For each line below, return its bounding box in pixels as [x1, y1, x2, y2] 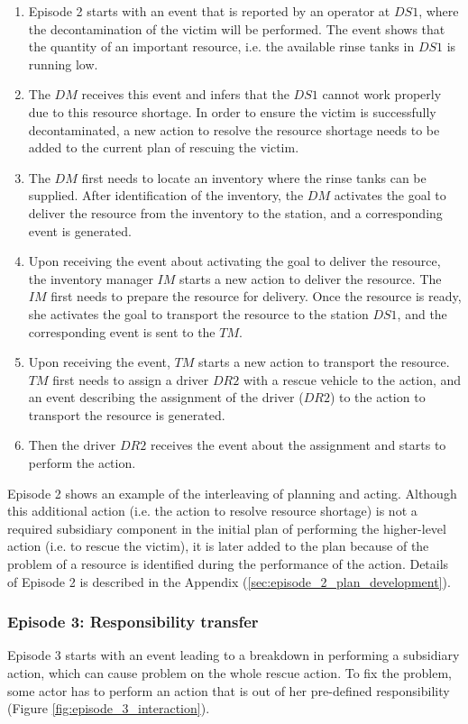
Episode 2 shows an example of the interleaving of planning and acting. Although [7, 483, 457, 502]
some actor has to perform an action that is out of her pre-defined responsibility [7, 681, 450, 700]
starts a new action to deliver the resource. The [179, 269, 442, 288]
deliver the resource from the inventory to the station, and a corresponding [28, 203, 443, 222]
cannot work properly [322, 85, 442, 104]
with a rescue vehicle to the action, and [243, 370, 462, 389]
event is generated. [28, 221, 132, 240]
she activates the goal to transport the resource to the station [28, 304, 369, 323]
